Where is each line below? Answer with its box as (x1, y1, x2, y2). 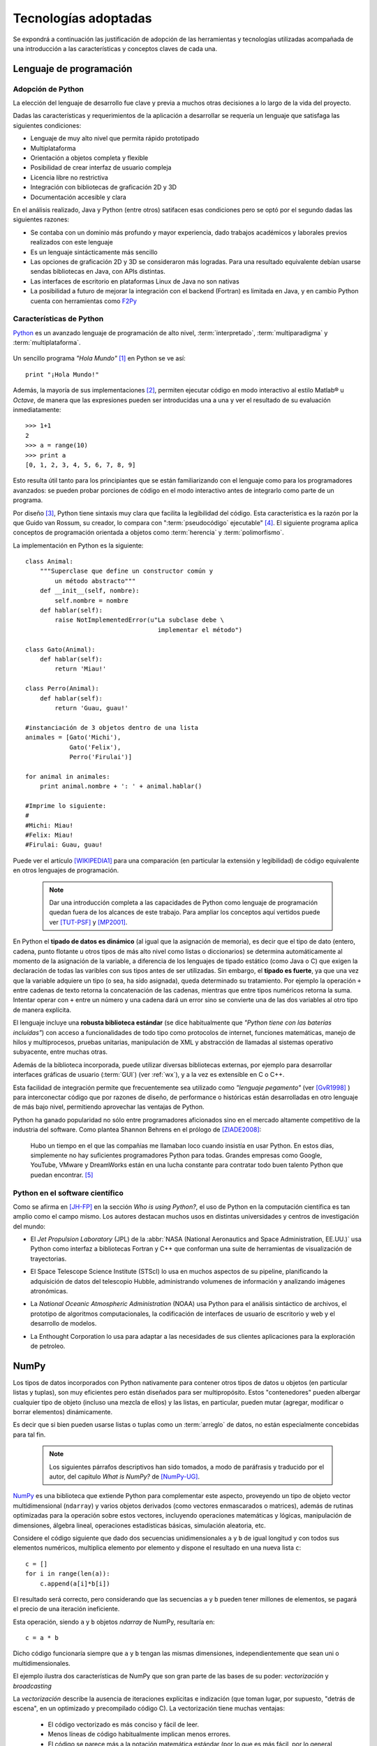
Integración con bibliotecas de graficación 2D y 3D (30, 183, 177, 191)
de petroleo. (30, 1342, 66, 1350)
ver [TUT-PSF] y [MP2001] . (49, 918, 128, 926)
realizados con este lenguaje (30, 238, 113, 247)
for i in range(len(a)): (25, 1570, 110, 1578)
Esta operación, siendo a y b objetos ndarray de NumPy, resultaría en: (13, 1617, 216, 1626)
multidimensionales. (13, 1659, 71, 1667)
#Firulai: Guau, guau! (25, 841, 103, 849)
